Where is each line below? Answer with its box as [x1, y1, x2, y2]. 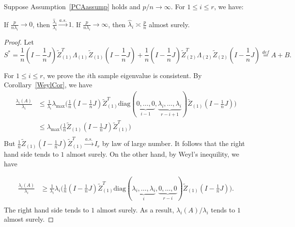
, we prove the [43, 70, 85, 80]
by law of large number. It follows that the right [102, 138, 245, 148]
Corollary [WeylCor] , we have [4, 80, 93, 90]
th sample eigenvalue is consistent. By [89, 70, 202, 80]
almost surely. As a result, [96, 204, 174, 214]
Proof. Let [4, 37, 34, 47]
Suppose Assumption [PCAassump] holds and [4, 1, 140, 11]
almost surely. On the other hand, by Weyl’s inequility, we [66, 149, 239, 159]
